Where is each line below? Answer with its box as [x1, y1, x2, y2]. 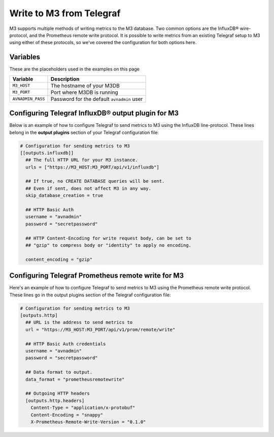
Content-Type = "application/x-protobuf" [30, 405, 135, 411]
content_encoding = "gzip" [25, 256, 93, 262]
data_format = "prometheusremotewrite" [25, 376, 125, 382]
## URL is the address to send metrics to [25, 320, 133, 325]
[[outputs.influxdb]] [20, 150, 74, 156]
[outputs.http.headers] [25, 397, 85, 404]
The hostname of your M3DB [50, 82, 120, 89]
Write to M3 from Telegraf [9, 8, 121, 19]
